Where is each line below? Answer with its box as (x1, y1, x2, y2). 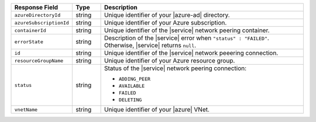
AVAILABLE (118, 83, 145, 89)
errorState (14, 39, 44, 45)
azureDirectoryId (14, 12, 61, 18)
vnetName (14, 106, 38, 113)
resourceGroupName (14, 57, 64, 64)
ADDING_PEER (118, 76, 151, 82)
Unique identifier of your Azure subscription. (104, 19, 227, 26)
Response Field (14, 4, 59, 11)
